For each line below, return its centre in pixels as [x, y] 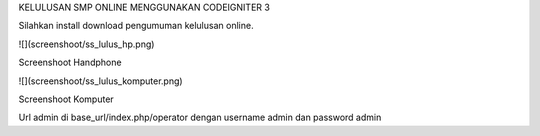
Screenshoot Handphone [70, 62]
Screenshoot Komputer [66, 99]
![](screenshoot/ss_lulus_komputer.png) [101, 81]
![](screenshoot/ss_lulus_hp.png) [86, 44]
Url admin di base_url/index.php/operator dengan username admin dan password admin [200, 117]
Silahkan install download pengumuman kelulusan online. [136, 26]
